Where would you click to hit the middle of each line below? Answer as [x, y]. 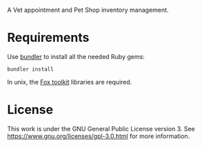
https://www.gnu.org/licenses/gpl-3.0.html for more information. [99, 136]
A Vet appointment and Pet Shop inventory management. [88, 10]
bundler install [30, 69]
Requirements [48, 38]
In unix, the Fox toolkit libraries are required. [70, 82]
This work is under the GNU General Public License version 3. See [101, 128]
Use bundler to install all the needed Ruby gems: [76, 56]
